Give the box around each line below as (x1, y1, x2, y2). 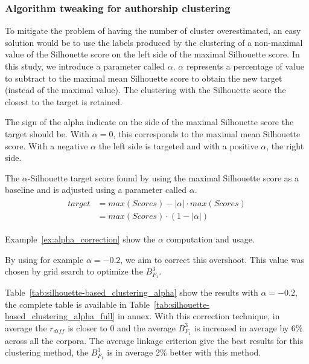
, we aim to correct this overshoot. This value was (120, 253, 305, 265)
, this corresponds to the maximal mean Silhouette (113, 127, 301, 140)
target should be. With (5, 127, 90, 140)
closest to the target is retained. (5, 95, 123, 108)
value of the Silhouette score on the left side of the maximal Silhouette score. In (5, 48, 300, 60)
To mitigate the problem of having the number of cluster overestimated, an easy (5, 24, 301, 37)
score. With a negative (5, 139, 88, 152)
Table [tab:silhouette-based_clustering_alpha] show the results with (5, 286, 258, 299)
